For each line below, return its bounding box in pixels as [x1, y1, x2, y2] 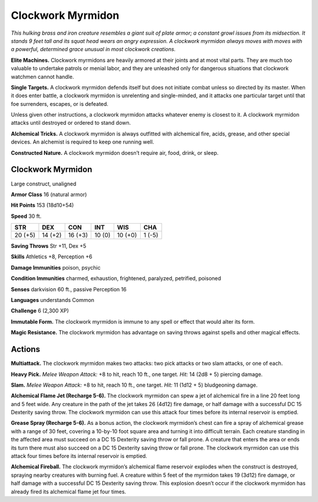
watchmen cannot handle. [11, 73, 74, 80]
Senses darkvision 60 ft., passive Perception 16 [11, 285, 127, 292]
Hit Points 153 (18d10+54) [11, 202, 74, 209]
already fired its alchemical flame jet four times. [11, 488, 127, 495]
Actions [11, 344, 41, 354]
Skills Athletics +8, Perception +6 [11, 253, 92, 260]
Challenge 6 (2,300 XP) [11, 307, 69, 314]
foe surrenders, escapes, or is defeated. [11, 100, 109, 107]
